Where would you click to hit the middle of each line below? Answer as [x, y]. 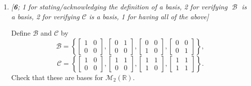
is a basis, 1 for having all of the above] [149, 16]
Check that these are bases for [57, 77]
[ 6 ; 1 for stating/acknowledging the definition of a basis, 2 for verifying [119, 6]
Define [21, 33]
